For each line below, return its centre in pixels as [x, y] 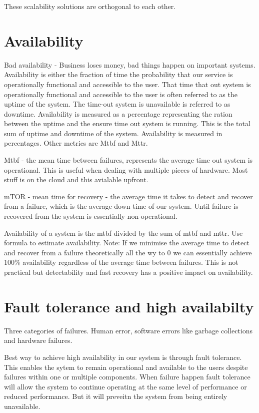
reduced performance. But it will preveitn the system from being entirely [116, 396]
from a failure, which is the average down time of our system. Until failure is [121, 206]
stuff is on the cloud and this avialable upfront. [76, 179]
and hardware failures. [38, 340]
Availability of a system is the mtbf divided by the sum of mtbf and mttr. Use [123, 233]
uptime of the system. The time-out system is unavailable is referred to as [117, 104]
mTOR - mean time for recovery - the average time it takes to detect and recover [128, 196]
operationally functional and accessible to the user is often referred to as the [121, 94]
